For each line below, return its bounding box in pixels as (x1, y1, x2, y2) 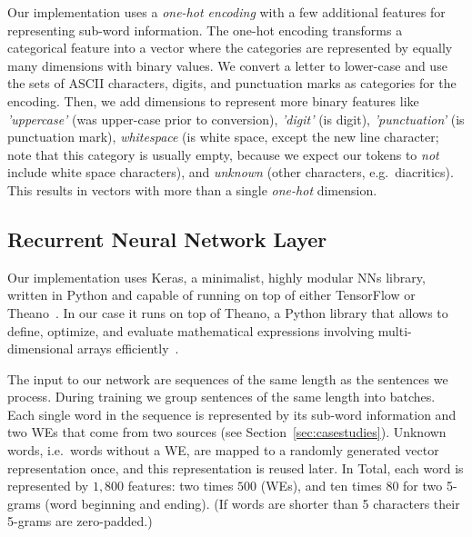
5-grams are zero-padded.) (7, 512, 153, 531)
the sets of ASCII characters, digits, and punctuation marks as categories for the (7, 74, 457, 93)
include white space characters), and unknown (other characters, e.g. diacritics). (7, 163, 454, 182)
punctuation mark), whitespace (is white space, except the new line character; (7, 127, 439, 146)
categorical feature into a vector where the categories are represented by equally (7, 38, 453, 57)
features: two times (127, 476, 234, 495)
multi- (377, 321, 412, 340)
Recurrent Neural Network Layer (7, 224, 327, 253)
